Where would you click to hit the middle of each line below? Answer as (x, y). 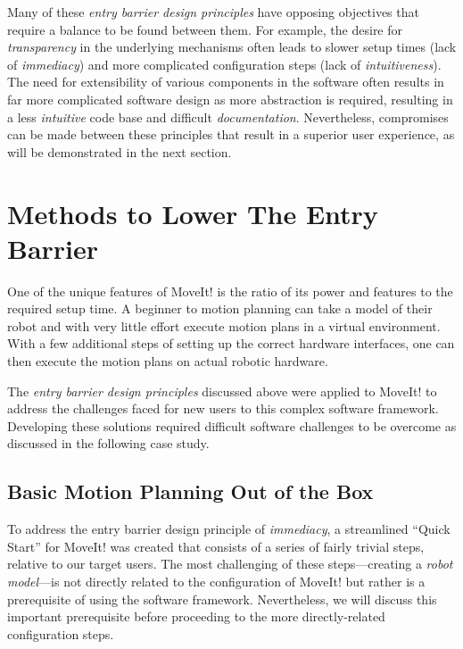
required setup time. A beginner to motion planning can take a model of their (220, 308)
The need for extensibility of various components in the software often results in (226, 82)
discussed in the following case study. (108, 443)
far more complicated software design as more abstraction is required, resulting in (230, 99)
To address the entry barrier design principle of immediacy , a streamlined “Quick (229, 529)
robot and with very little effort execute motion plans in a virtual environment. (224, 325)
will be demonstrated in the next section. (120, 151)
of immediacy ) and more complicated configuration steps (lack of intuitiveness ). (224, 64)
